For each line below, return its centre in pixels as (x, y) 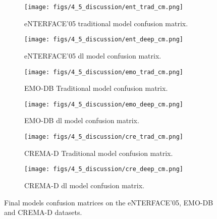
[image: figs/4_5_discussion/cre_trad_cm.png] (104, 137)
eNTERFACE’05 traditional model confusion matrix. (106, 23)
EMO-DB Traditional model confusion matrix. (96, 88)
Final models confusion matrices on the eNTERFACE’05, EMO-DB (109, 202)
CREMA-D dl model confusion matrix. (84, 185)
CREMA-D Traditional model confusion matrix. (99, 153)
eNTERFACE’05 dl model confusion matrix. (93, 55)
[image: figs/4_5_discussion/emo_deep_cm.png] (104, 104)
